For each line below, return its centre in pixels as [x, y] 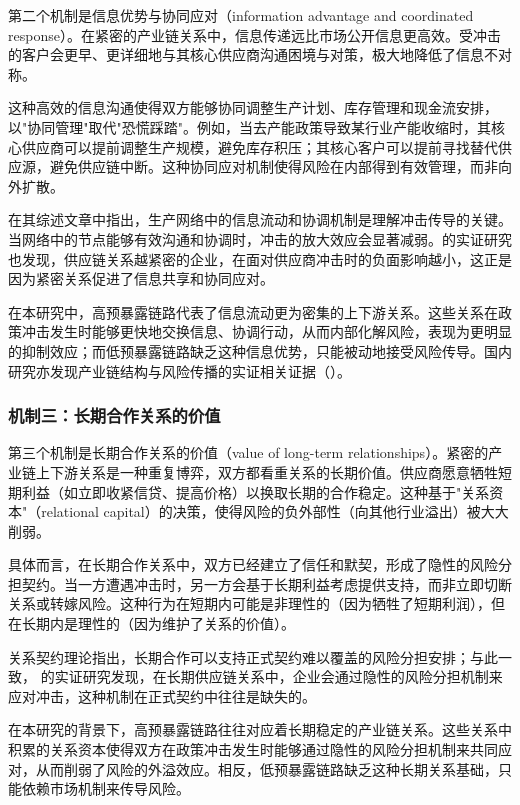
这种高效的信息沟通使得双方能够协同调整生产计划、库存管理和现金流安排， [253, 107]
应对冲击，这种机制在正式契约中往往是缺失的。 [162, 695]
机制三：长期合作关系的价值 [114, 415]
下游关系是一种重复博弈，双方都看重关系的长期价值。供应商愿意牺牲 [273, 471]
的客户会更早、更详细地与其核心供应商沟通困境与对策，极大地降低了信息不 [253, 54]
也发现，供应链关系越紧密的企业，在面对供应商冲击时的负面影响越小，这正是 [260, 258]
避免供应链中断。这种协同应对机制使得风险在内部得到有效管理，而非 [273, 166]
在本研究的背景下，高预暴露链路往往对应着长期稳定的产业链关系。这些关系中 [260, 729]
